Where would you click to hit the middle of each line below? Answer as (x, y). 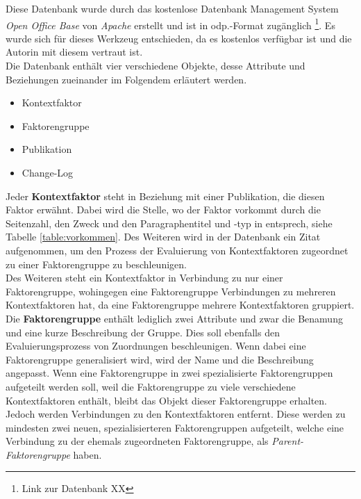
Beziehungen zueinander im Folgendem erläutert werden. (126, 79)
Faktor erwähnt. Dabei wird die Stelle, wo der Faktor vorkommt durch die (163, 210)
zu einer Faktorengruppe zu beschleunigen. (96, 264)
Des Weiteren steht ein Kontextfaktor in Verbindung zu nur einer (144, 278)
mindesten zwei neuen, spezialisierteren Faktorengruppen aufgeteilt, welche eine (175, 427)
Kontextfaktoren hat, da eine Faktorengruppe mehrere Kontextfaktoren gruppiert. (180, 305)
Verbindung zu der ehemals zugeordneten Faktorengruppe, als (137, 441)
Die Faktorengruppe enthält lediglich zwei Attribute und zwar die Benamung (174, 318)
